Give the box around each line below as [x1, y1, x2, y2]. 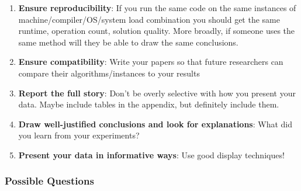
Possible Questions [5, 173, 94, 188]
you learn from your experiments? [18, 129, 140, 141]
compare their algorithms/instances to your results [18, 67, 200, 79]
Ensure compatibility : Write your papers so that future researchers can [18, 55, 283, 68]
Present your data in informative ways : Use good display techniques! [18, 148, 285, 161]
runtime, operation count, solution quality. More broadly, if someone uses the [18, 25, 295, 37]
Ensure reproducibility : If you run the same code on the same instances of [18, 2, 296, 13]
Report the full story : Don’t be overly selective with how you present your [18, 86, 296, 99]
